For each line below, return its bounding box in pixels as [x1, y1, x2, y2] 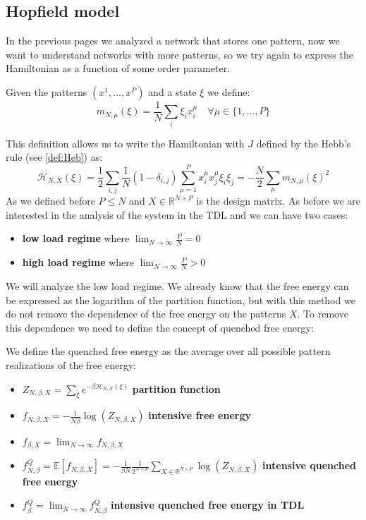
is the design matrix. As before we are [196, 193, 361, 208]
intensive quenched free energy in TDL [110, 497, 305, 512]
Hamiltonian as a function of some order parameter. [6, 61, 231, 75]
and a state [148, 84, 197, 99]
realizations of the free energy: [6, 357, 136, 372]
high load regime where [22, 255, 135, 270]
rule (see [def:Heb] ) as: [6, 150, 103, 164]
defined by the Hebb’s [256, 135, 351, 150]
